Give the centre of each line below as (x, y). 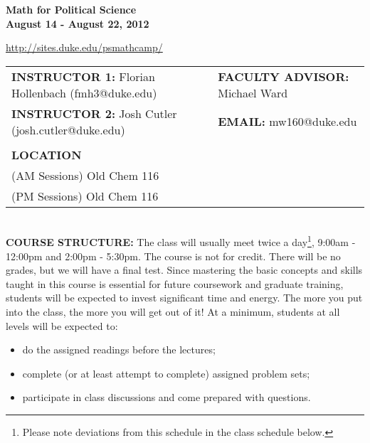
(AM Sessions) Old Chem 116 (85, 175)
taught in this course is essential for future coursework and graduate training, (175, 283)
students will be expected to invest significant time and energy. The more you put (184, 298)
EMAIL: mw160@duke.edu (287, 122)
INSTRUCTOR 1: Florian (83, 76)
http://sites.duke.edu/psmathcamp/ (84, 47)
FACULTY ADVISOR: (284, 76)
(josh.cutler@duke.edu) (68, 129)
